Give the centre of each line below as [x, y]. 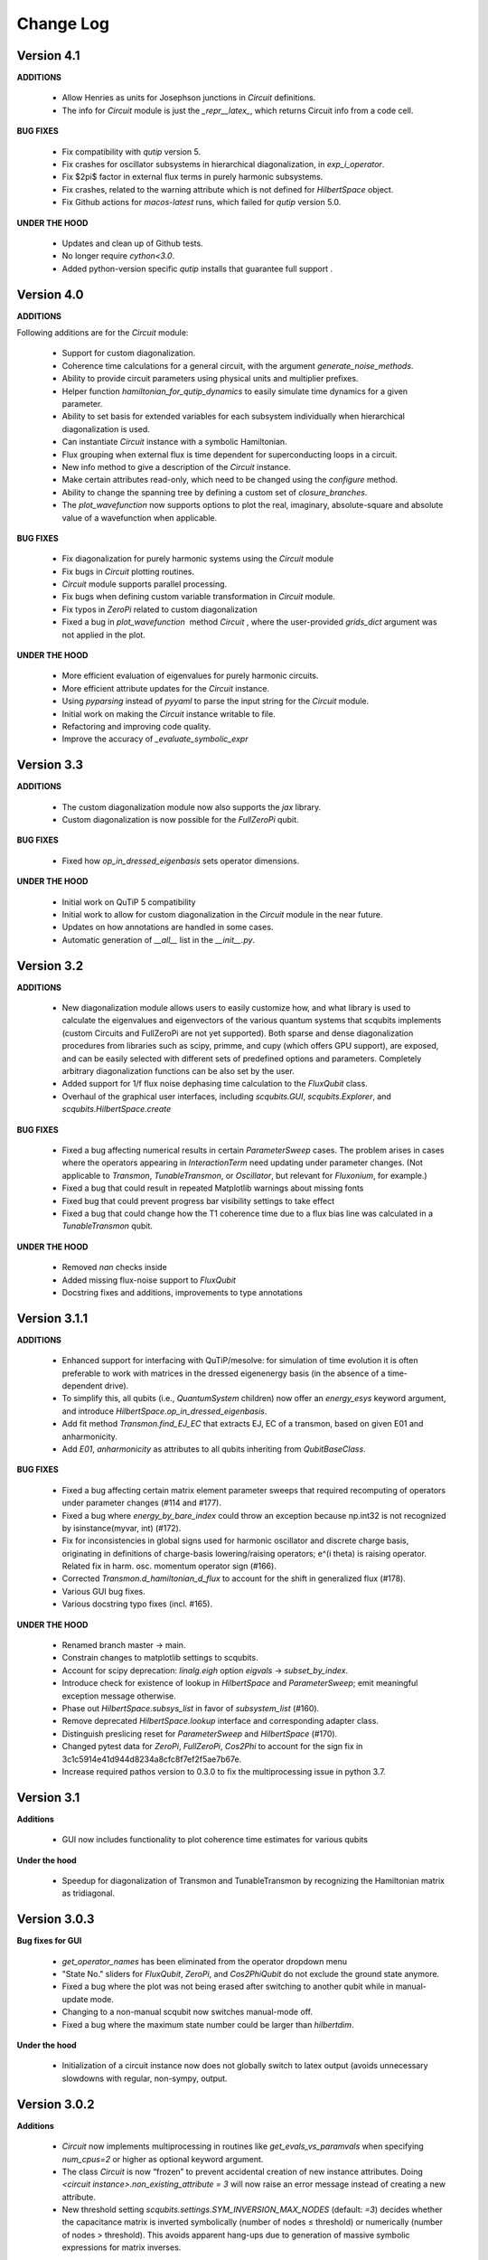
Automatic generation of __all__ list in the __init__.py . [159, 939]
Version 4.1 [48, 56]
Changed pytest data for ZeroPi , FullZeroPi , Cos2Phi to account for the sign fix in [212, 1747]
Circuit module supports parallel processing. [145, 584]
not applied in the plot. [104, 635]
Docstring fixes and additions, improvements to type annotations [182, 1292]
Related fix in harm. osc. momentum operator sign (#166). [169, 1566]
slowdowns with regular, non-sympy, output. [145, 2078]
